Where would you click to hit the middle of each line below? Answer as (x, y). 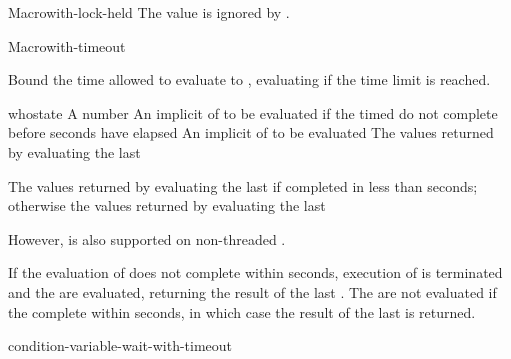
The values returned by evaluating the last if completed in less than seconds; (243, 185)
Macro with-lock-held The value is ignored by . (149, 12)
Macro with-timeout (67, 45)
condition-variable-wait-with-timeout (120, 345)
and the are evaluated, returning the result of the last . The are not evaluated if (252, 291)
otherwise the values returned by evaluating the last (167, 205)
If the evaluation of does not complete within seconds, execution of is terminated (255, 272)
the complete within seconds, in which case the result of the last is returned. (242, 311)
